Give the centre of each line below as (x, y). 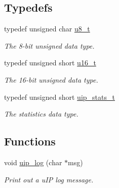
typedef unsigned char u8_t (47, 29)
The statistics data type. (41, 114)
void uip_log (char (33, 162)
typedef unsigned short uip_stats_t (59, 97)
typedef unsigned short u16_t (50, 63)
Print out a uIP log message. (49, 179)
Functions (30, 141)
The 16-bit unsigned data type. (51, 79)
